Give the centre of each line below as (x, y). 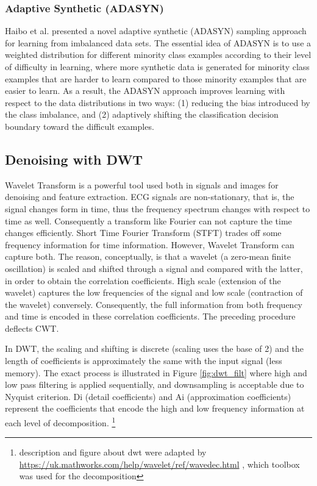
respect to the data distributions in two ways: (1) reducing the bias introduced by (158, 102)
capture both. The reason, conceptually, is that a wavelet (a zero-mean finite (148, 256)
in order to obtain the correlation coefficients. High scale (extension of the (143, 280)
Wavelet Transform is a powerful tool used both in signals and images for (142, 184)
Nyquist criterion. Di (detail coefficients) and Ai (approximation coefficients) (148, 396)
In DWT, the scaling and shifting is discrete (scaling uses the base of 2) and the (155, 348)
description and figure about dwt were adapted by (113, 452)
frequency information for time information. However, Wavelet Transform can (150, 244)
